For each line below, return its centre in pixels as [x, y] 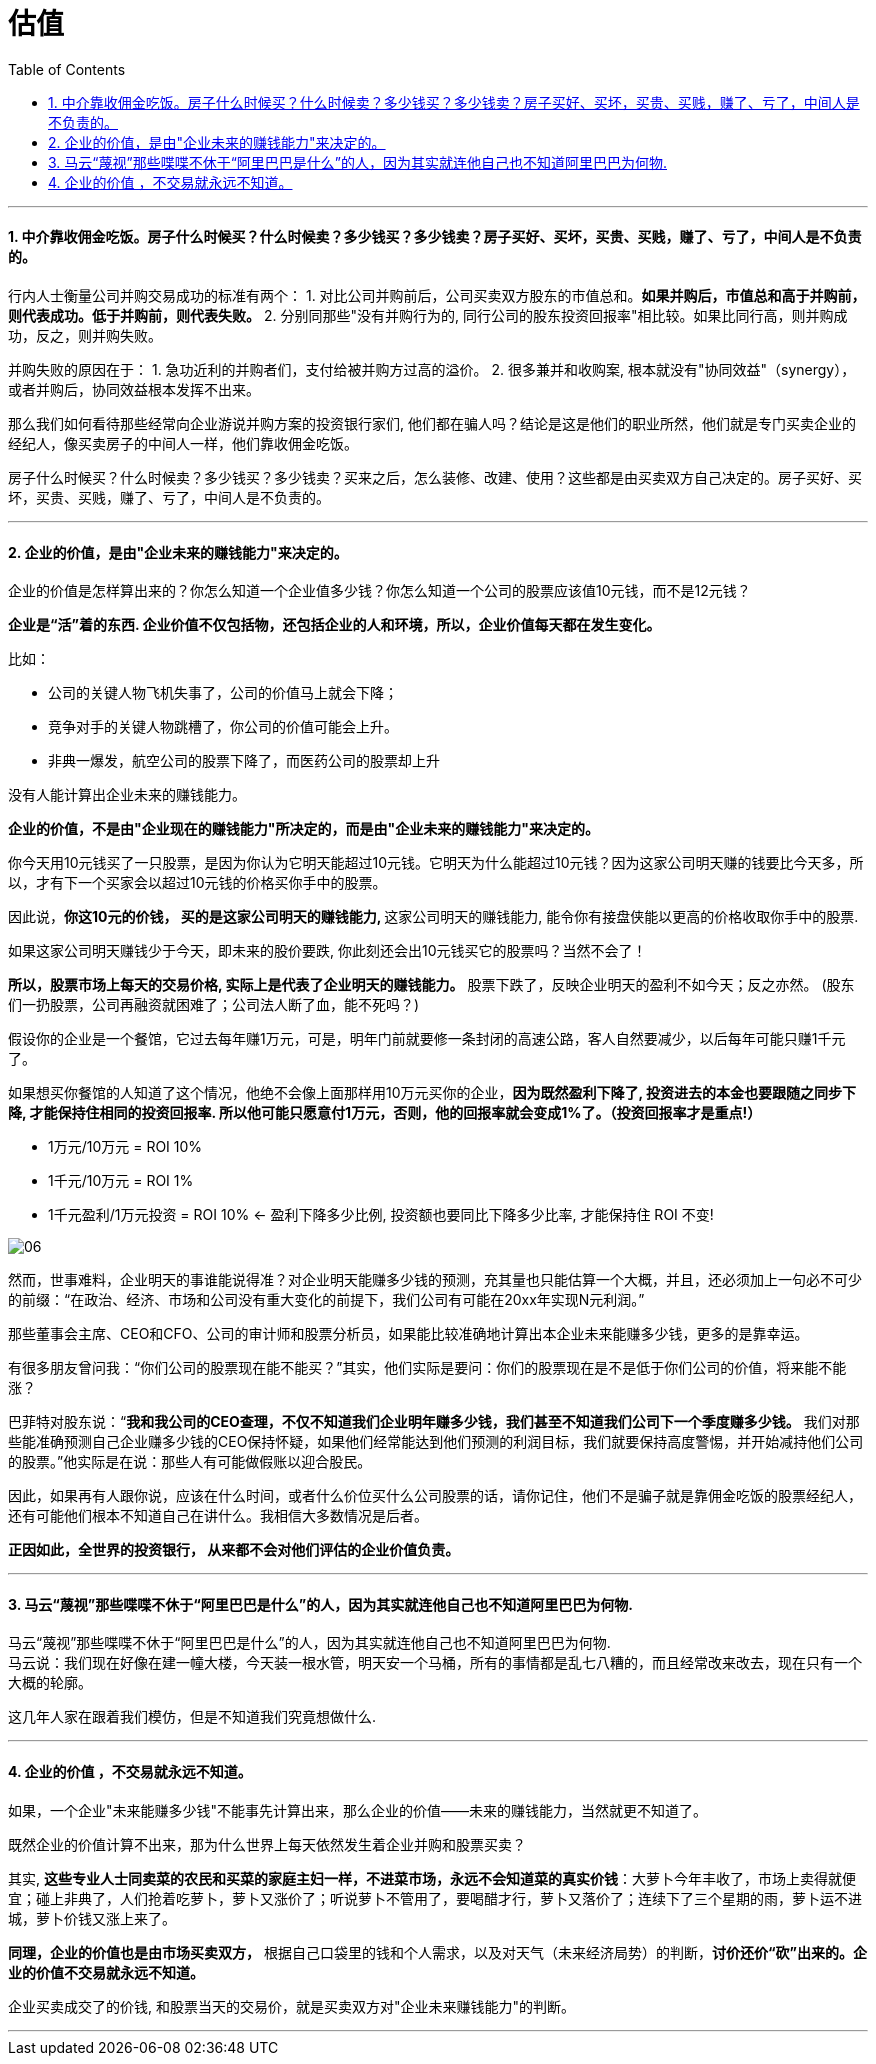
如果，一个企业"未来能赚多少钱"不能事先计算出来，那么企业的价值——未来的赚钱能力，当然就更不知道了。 [358, 1810]
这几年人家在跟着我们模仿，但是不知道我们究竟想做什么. [192, 1717]
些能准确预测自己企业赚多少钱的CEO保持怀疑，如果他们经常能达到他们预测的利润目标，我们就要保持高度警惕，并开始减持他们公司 [436, 1442]
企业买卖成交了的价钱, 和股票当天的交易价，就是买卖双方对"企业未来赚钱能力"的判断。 [292, 2006]
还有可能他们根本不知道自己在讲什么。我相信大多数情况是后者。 [218, 1516]
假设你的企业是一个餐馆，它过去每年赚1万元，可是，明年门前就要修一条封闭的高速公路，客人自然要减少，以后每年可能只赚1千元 [427, 1039]
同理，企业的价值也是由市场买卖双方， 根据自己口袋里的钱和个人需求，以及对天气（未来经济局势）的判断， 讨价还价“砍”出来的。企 [437, 1952]
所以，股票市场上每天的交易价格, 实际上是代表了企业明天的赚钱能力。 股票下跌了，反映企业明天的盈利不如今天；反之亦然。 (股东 [431, 985]
